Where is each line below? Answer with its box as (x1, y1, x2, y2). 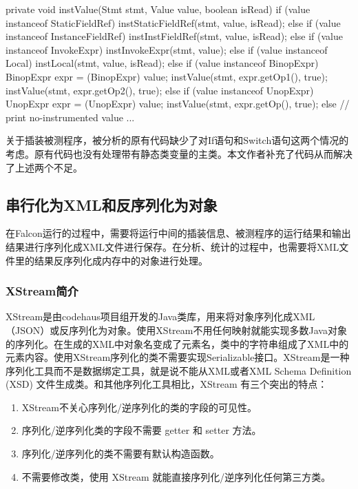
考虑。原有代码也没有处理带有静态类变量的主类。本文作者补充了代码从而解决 (6, 146, 352, 160)
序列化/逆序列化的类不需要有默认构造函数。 (21, 446, 220, 461)
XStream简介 (6, 282, 78, 300)
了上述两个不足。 (6, 160, 83, 174)
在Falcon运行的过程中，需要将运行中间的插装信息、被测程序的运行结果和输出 (6, 226, 351, 240)
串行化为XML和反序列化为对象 (6, 194, 218, 215)
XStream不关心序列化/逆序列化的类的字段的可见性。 (21, 399, 257, 414)
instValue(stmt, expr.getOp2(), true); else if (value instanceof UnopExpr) (6, 83, 314, 97)
